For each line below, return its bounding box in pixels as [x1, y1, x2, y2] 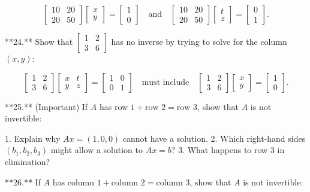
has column [52, 175, 95, 188]
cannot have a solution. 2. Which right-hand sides [122, 132, 306, 144]
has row [99, 100, 128, 112]
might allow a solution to [50, 144, 143, 156]
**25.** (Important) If [5, 100, 88, 112]
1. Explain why [5, 132, 61, 144]
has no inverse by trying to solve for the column [111, 35, 287, 47]
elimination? [5, 155, 50, 167]
